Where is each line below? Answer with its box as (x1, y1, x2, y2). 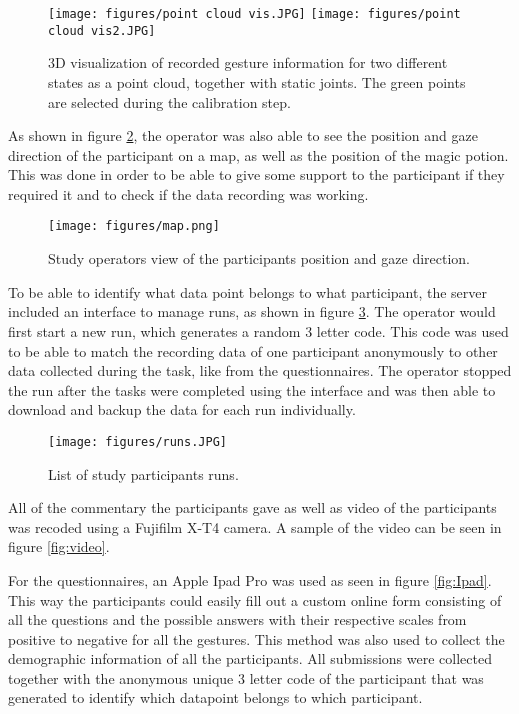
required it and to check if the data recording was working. (8, 183, 369, 204)
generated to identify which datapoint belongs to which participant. (8, 687, 423, 708)
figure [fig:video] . (8, 536, 110, 557)
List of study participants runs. (48, 463, 239, 484)
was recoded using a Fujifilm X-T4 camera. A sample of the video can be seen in (8, 516, 502, 537)
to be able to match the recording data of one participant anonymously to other (8, 340, 498, 361)
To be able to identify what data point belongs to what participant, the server (8, 281, 488, 302)
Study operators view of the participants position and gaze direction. (48, 248, 470, 269)
